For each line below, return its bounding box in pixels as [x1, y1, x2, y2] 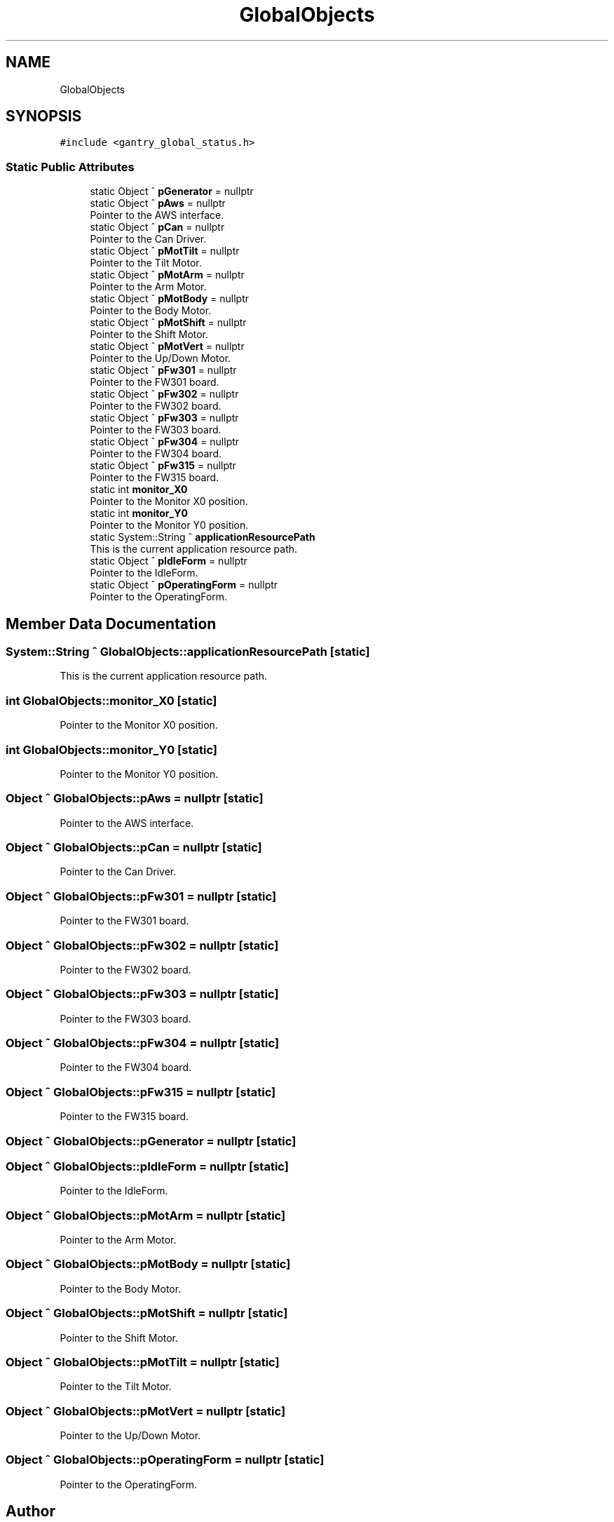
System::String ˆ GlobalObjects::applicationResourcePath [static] [6, 645, 370, 659]
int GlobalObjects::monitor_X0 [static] [6, 693, 217, 708]
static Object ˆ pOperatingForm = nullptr [90, 579, 278, 591]
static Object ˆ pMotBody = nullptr [90, 292, 250, 305]
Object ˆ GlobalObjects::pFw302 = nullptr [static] [6, 938, 279, 952]
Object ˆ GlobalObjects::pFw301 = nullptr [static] [6, 889, 277, 903]
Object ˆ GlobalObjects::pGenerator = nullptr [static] [6, 1133, 296, 1148]
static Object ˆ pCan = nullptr [90, 221, 225, 234]
